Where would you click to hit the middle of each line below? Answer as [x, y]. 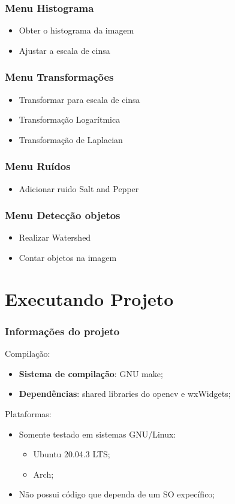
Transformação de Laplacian [71, 139]
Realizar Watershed [55, 237]
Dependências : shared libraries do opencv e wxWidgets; [125, 394]
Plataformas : [28, 414]
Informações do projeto [62, 331]
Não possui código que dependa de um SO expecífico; [117, 494]
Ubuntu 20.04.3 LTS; [72, 454]
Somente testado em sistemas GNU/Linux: [97, 434]
